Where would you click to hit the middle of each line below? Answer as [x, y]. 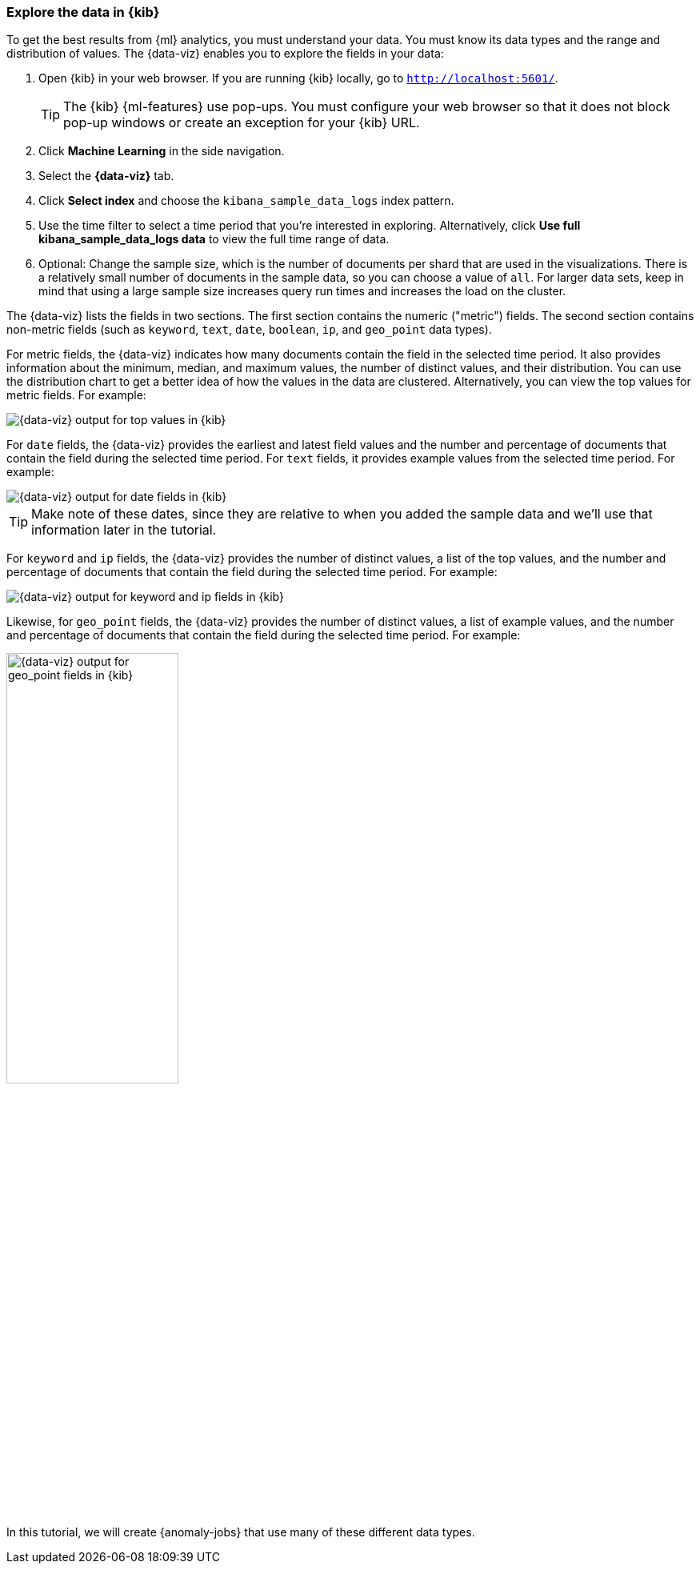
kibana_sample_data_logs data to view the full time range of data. [214, 239]
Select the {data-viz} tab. [106, 176]
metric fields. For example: [76, 395]
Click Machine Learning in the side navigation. [162, 151]
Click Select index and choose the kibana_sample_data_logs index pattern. [246, 201]
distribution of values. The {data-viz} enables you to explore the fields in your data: [225, 54]
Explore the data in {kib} [83, 12]
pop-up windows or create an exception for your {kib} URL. [242, 123]
